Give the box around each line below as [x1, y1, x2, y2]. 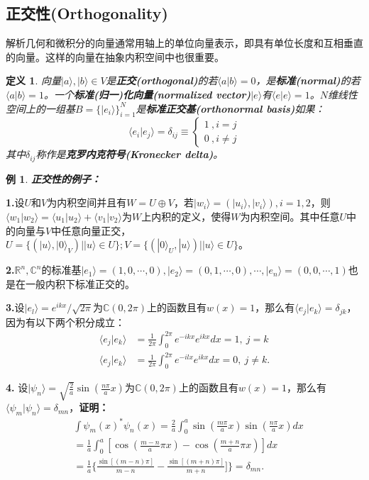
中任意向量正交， [51, 223, 131, 238]
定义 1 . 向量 [6, 73, 61, 88]
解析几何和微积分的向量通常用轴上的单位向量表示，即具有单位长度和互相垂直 [6, 35, 363, 50]
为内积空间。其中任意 [240, 209, 340, 224]
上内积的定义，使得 [141, 209, 231, 224]
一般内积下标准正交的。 [25, 276, 135, 291]
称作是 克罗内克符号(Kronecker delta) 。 [35, 147, 224, 162]
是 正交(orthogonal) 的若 [106, 73, 218, 88]
